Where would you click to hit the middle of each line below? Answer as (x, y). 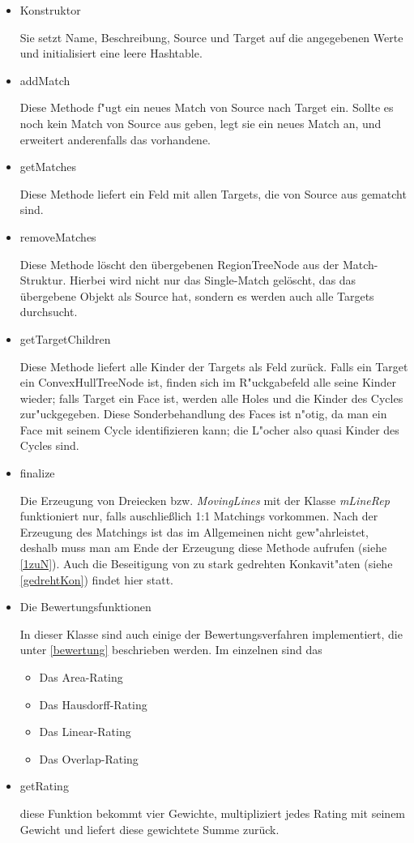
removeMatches (58, 236)
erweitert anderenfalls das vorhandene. (115, 139)
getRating (44, 786)
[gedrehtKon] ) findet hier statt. (96, 579)
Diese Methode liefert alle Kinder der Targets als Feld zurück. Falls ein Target (214, 366)
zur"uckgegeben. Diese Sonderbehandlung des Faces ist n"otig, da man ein (203, 414)
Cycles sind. (49, 445)
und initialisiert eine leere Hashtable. (111, 53)
